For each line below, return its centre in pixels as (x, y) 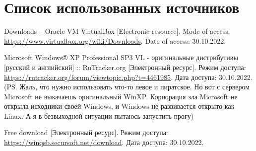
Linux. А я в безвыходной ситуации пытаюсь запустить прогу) (99, 115)
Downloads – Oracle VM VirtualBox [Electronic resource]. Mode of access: (117, 31)
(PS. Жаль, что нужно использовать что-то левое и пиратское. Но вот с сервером (127, 87)
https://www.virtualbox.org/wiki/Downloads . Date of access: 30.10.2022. (115, 40)
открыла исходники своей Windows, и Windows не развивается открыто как (119, 106)
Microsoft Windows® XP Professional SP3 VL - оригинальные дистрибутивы (121, 57)
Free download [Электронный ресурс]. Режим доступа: (86, 132)
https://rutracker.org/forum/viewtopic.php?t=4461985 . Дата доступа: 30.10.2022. (128, 77)
